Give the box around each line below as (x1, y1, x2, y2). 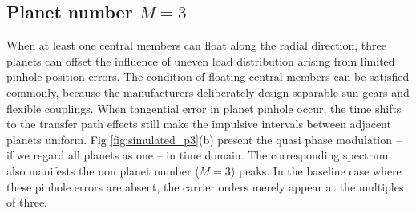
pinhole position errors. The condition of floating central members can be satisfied (6, 68, 410, 85)
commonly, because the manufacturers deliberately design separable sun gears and (6, 83, 410, 100)
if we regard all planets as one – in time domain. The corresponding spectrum (6, 147, 389, 163)
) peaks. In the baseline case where (230, 162, 402, 179)
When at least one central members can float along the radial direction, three (6, 37, 386, 54)
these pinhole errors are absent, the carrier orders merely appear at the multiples (6, 178, 404, 195)
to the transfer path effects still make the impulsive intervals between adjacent (6, 115, 391, 132)
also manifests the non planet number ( (6, 162, 200, 179)
